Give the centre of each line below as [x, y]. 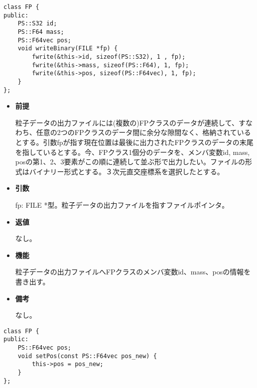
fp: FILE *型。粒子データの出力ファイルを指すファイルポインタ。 [122, 204]
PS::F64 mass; [41, 32]
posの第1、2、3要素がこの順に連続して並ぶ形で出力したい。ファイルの [130, 162]
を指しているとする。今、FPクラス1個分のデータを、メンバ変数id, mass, [132, 152]
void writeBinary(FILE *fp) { [68, 49]
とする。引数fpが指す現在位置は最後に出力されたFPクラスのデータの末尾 [134, 142]
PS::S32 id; [37, 24]
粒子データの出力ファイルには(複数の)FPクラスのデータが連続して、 [127, 122]
